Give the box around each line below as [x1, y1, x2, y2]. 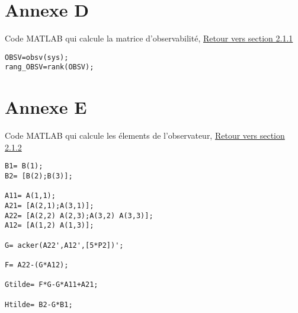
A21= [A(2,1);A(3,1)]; [5, 201, 94, 210]
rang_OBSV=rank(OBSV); [5, 63, 94, 72]
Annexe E [5, 95, 87, 119]
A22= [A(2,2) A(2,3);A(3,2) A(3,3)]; [5, 211, 153, 220]
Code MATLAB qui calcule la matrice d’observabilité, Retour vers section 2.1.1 [5, 32, 293, 44]
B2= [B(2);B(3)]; [5, 172, 73, 180]
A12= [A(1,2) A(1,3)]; [5, 221, 94, 230]
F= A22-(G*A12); [5, 260, 69, 269]
